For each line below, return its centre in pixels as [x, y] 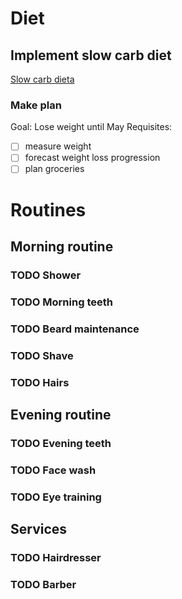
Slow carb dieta [42, 79]
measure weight [58, 146]
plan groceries [54, 169]
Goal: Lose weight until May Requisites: [91, 127]
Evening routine [61, 415]
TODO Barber [43, 585]
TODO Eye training [56, 497]
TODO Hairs [40, 382]
